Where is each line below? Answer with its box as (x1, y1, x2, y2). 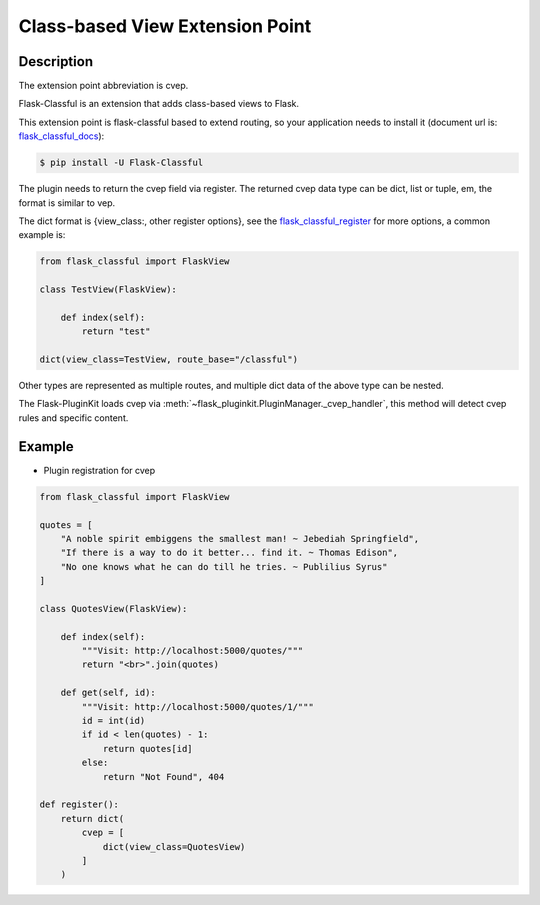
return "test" (81, 326, 151, 337)
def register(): (39, 799, 120, 810)
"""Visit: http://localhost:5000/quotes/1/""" (81, 701, 314, 712)
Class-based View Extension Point (18, 15, 312, 37)
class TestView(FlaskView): (39, 284, 177, 295)
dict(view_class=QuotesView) (102, 841, 246, 852)
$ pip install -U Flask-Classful (39, 157, 204, 169)
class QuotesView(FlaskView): (39, 603, 188, 614)
